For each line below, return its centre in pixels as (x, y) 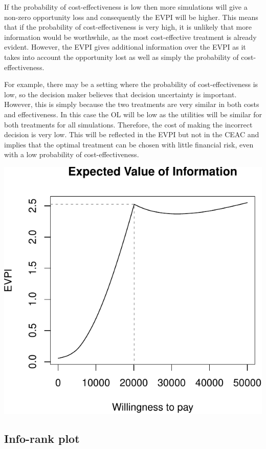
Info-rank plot (42, 439)
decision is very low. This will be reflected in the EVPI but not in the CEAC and (132, 134)
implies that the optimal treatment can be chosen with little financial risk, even (129, 144)
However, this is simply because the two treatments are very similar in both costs (132, 104)
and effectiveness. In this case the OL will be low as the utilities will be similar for (133, 114)
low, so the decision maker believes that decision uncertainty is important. (120, 94)
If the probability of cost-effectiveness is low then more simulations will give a (126, 7)
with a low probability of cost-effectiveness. (72, 154)
